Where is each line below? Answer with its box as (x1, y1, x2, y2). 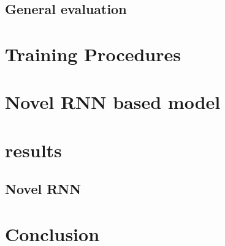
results (5, 137, 62, 162)
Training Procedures (5, 41, 181, 66)
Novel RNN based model (5, 89, 221, 114)
